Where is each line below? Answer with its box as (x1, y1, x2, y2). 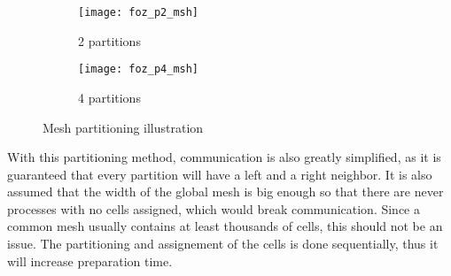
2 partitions (78, 31, 141, 50)
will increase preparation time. (7, 251, 173, 270)
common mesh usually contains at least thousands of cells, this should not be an (7, 217, 443, 235)
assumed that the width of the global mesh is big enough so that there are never (7, 182, 444, 201)
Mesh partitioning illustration (43, 118, 204, 136)
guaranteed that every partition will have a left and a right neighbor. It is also (7, 165, 432, 183)
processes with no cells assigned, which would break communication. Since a (7, 199, 421, 218)
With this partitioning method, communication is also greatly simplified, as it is (7, 148, 441, 166)
